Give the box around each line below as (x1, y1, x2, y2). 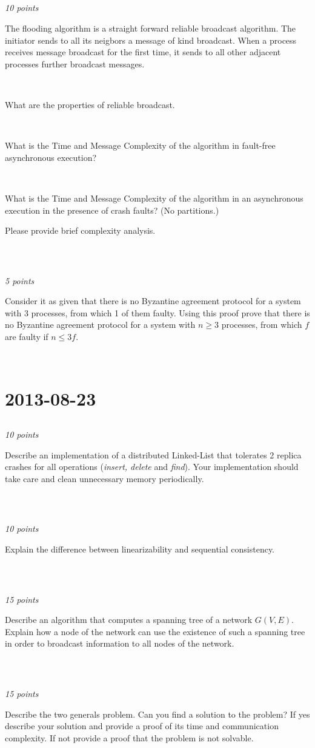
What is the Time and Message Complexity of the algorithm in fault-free (5, 139, 276, 152)
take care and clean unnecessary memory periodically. (5, 472, 204, 484)
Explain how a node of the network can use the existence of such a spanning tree (5, 625, 305, 637)
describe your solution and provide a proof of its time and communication (5, 719, 279, 732)
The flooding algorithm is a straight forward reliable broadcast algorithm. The (5, 21, 296, 34)
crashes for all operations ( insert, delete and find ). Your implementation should (5, 460, 299, 473)
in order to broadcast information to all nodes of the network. (5, 637, 234, 650)
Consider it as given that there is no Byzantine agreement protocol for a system (5, 294, 301, 307)
